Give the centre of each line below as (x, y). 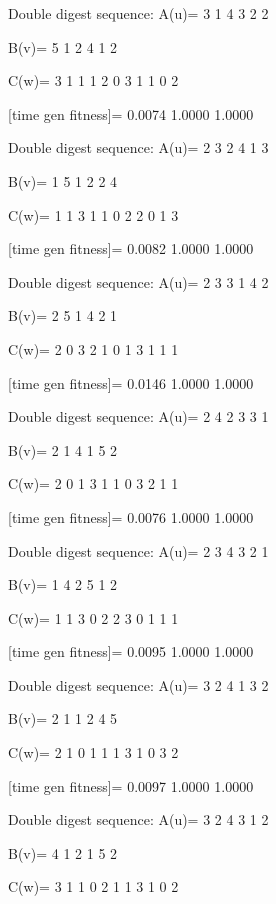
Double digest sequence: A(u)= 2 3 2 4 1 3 (138, 147)
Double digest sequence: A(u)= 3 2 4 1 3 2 (138, 684)
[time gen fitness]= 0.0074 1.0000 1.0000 (131, 113)
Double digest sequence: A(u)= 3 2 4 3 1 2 (138, 819)
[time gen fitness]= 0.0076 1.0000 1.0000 (131, 516)
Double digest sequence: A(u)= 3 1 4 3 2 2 (138, 13)
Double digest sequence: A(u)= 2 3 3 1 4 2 (138, 281)
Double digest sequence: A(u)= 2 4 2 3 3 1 (138, 416)
